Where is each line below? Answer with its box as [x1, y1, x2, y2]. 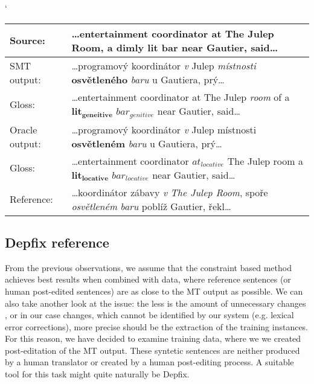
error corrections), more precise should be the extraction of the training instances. [5, 320, 309, 333]
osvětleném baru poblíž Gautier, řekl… [71, 199, 231, 213]
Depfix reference [5, 232, 109, 251]
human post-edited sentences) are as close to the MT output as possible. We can [5, 284, 303, 297]
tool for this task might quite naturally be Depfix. [5, 368, 190, 380]
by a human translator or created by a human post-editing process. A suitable [5, 356, 294, 368]
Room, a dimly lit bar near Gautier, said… [71, 40, 278, 54]
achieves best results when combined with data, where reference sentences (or [5, 273, 291, 286]
